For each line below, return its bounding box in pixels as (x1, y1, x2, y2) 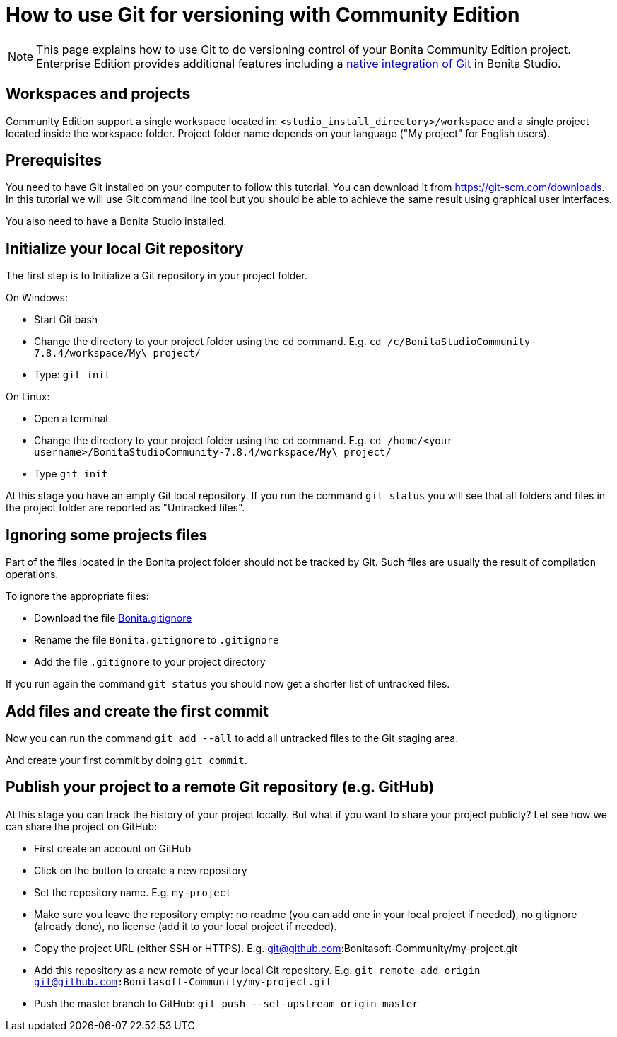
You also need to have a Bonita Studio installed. (6, 215, 227, 228)
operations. (6, 568, 59, 581)
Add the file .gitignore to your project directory (34, 656, 266, 668)
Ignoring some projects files (6, 526, 208, 544)
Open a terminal (34, 412, 108, 425)
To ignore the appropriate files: (6, 590, 149, 603)
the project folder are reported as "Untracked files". (6, 502, 245, 514)
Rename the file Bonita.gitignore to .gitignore (34, 634, 279, 647)
